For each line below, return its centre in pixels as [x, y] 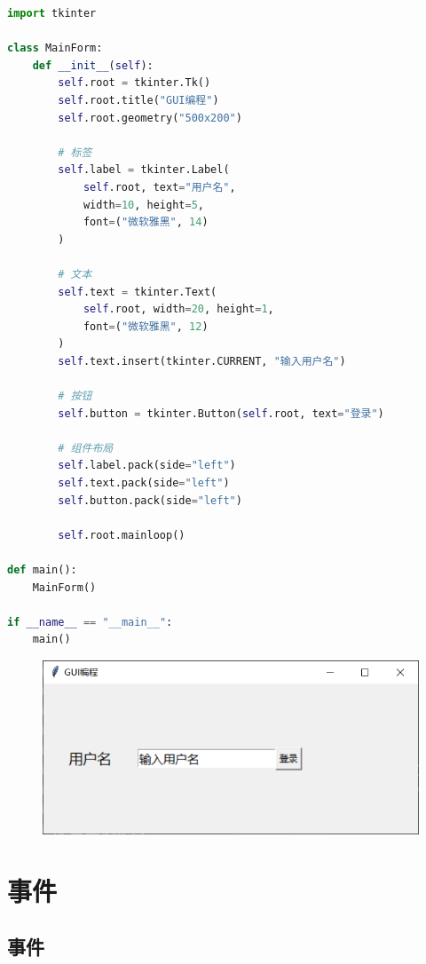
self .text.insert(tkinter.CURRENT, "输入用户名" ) [202, 361]
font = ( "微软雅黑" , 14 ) [146, 222]
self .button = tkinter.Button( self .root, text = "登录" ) [221, 413]
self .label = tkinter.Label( [144, 170]
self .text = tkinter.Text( [138, 292]
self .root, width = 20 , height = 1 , [178, 309]
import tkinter [52, 13]
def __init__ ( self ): [93, 65]
